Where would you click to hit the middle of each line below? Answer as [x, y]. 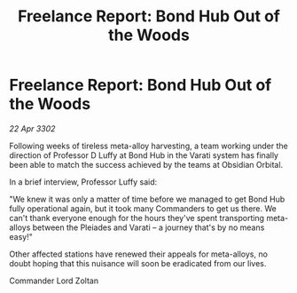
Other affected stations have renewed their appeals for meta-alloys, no [139, 254]
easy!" [21, 236]
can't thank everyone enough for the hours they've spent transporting [137, 218]
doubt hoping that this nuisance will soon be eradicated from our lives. [138, 263]
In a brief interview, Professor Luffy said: [83, 182]
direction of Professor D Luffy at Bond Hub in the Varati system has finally [144, 155]
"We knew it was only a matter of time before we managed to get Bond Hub [147, 199]
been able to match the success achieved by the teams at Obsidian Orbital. [146, 164]
